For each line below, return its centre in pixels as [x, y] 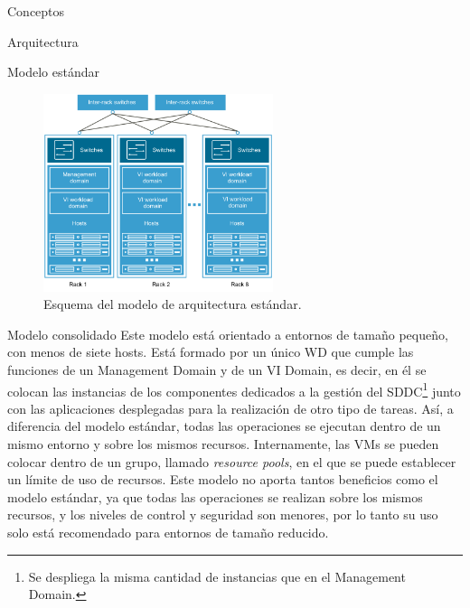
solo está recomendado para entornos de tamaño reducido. [168, 533]
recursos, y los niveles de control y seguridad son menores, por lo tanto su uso [223, 514]
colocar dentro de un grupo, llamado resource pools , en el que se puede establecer [232, 461]
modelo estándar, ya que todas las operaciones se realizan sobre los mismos [215, 496]
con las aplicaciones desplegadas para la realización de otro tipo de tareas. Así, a [230, 408]
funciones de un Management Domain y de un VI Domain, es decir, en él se [217, 370]
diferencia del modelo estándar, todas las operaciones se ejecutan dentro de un [224, 426]
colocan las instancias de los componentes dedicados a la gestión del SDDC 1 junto [234, 389]
